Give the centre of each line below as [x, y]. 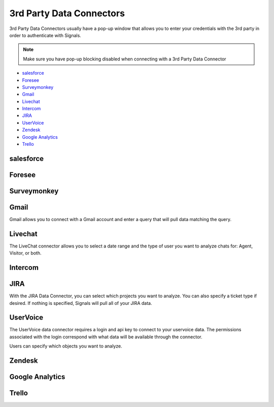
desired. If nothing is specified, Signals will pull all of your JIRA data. [81, 303]
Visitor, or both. [25, 253]
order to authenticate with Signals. [45, 35]
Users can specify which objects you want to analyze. [66, 346]
